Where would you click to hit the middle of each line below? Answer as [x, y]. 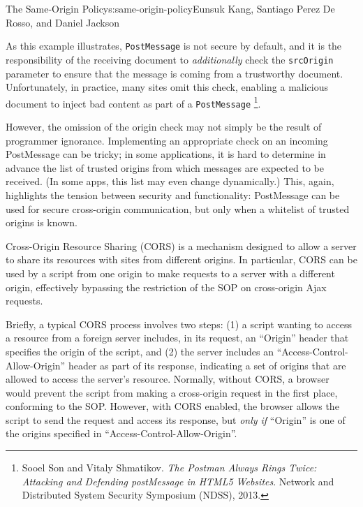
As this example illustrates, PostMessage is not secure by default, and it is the [174, 46]
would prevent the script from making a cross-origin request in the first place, [172, 392]
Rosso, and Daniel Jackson [62, 22]
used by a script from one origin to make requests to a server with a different [170, 273]
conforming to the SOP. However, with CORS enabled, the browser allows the [172, 406]
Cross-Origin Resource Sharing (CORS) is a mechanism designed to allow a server [181, 245]
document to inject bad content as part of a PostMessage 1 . [133, 102]
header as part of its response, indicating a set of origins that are [207, 365]
